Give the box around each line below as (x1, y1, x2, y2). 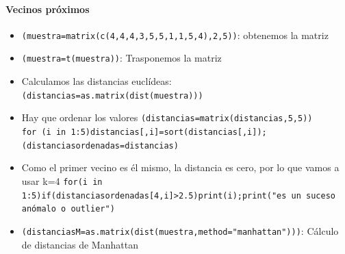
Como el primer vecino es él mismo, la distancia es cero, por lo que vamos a (21, 160, 340, 175)
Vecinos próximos (5, 1, 90, 16)
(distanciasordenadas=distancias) (21, 140, 179, 151)
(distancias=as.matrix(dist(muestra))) (21, 90, 203, 101)
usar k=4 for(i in (21, 173, 103, 188)
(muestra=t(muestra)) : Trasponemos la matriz (21, 51, 222, 65)
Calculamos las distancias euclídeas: (21, 74, 172, 88)
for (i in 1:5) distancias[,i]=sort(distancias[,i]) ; (21, 127, 267, 138)
